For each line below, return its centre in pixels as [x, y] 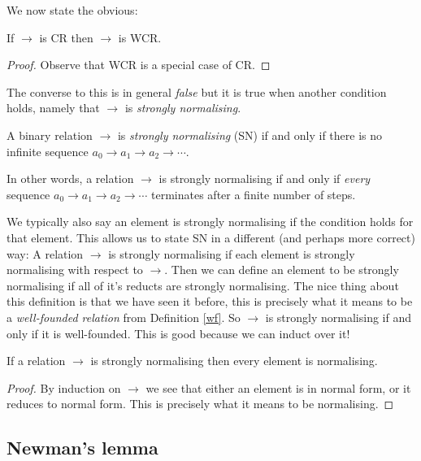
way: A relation [45, 253]
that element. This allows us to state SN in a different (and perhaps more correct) [211, 237]
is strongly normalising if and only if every [265, 178]
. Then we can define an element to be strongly [282, 270]
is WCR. [140, 37]
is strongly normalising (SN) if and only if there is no [250, 135]
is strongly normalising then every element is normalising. [234, 361]
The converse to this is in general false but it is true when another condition [197, 91]
